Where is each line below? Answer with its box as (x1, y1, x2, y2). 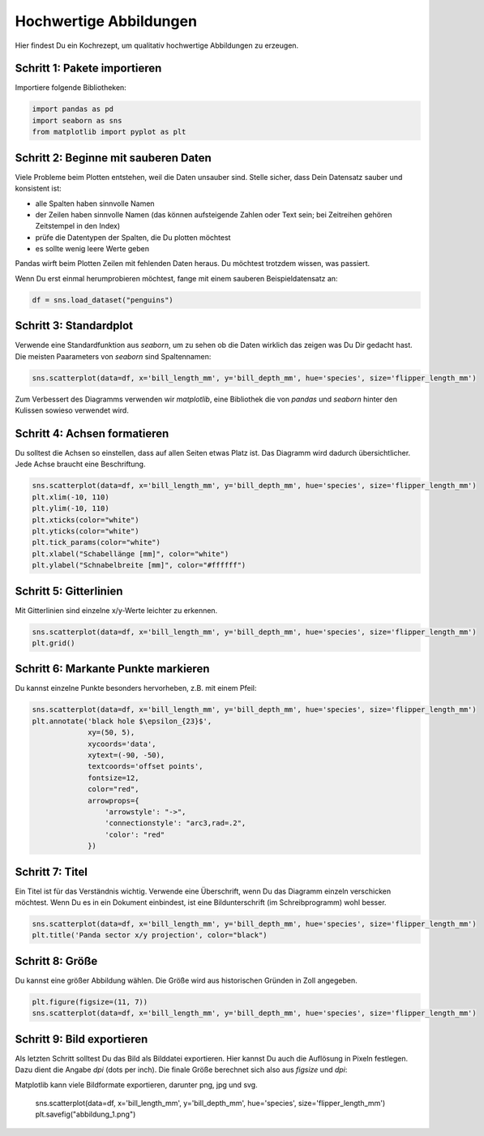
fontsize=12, (88, 773, 139, 782)
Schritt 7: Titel (15, 864, 88, 879)
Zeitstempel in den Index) (35, 221, 121, 231)
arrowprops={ (88, 795, 139, 805)
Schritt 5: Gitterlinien (15, 584, 123, 598)
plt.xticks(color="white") (32, 515, 139, 525)
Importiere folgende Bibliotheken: (15, 83, 127, 92)
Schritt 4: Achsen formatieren (15, 427, 169, 440)
